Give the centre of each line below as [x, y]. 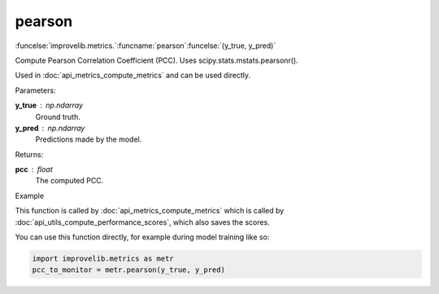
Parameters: [35, 90]
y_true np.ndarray [49, 105]
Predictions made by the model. [89, 139]
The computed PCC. [70, 181]
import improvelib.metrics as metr [103, 259]
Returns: [29, 154]
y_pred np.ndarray [50, 128]
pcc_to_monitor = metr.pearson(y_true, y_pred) [128, 270]
